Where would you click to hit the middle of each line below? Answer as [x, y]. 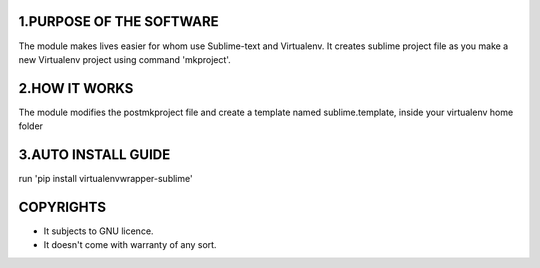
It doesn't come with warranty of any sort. [130, 245]
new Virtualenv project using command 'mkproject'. [125, 59]
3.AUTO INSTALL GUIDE [94, 155]
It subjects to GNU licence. [98, 231]
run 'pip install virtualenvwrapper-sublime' [106, 179]
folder [31, 126]
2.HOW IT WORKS [76, 88]
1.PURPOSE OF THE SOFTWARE [118, 21]
